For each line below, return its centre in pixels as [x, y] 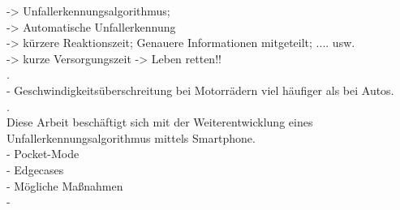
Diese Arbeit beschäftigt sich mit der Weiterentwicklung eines [160, 122]
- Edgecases [35, 169]
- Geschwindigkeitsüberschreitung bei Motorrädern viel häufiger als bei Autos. [200, 90]
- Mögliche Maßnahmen [65, 185]
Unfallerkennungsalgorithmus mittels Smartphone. [131, 137]
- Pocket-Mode [43, 154]
